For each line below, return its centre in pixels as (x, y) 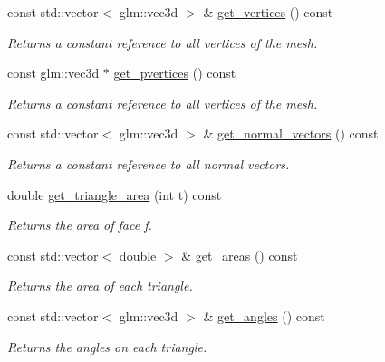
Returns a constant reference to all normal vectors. (149, 163)
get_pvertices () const (175, 73)
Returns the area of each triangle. (100, 286)
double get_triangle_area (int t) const (115, 194)
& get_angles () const (264, 315)
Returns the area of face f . (80, 225)
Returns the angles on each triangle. (107, 346)
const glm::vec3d (53, 73)
